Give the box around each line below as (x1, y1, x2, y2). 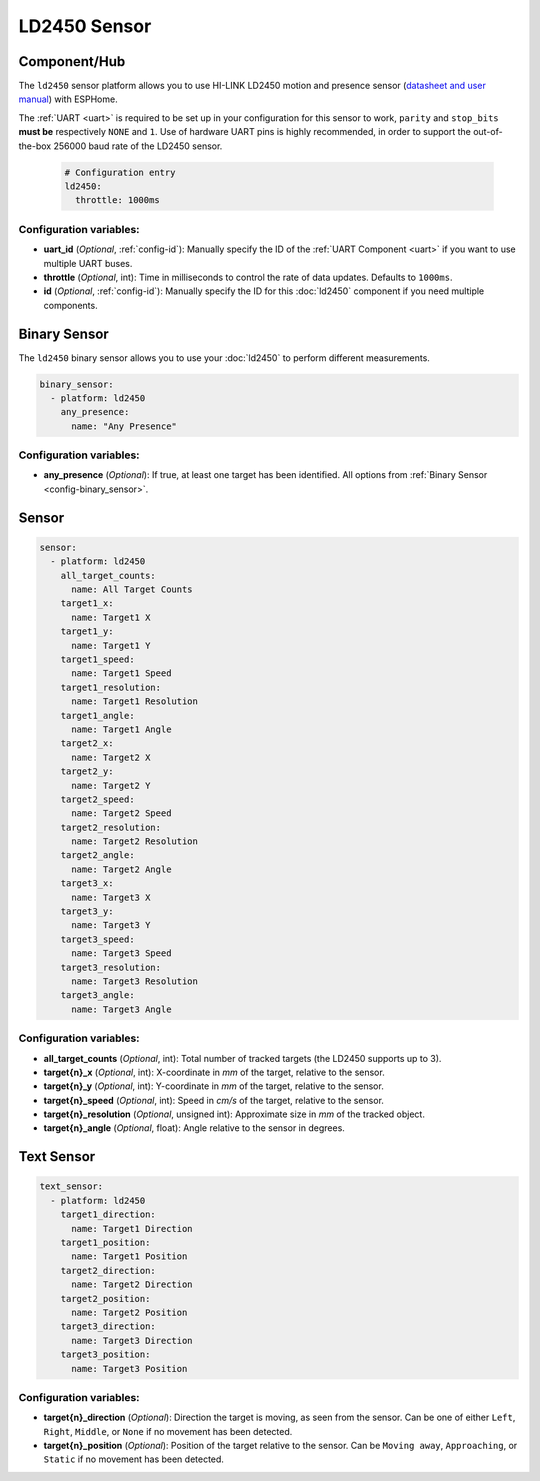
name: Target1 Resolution (71, 696, 199, 707)
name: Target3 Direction (71, 1335, 194, 1346)
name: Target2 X (71, 751, 151, 763)
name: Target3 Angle (71, 1003, 172, 1015)
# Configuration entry (64, 166, 176, 178)
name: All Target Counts (71, 584, 194, 595)
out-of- (473, 126, 504, 138)
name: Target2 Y (71, 780, 151, 791)
